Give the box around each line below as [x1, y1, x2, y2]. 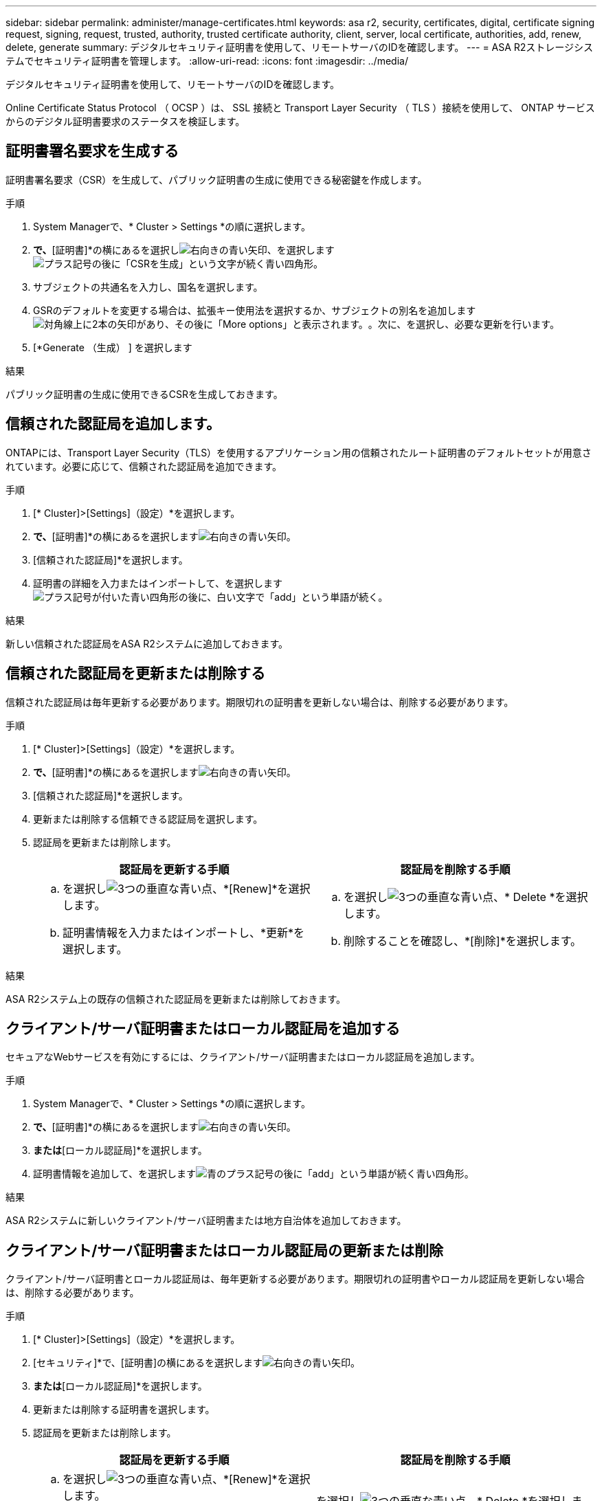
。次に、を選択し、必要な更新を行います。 [368, 318, 559, 330]
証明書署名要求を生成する [5, 142, 179, 160]
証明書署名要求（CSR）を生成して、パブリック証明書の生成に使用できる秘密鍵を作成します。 [5, 173, 427, 186]
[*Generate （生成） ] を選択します [33, 341, 192, 353]
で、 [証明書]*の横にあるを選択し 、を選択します [33, 243, 335, 256]
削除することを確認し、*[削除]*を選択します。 [344, 933, 582, 948]
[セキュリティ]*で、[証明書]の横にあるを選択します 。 [33, 1357, 361, 1369]
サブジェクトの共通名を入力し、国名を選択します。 [33, 280, 263, 293]
